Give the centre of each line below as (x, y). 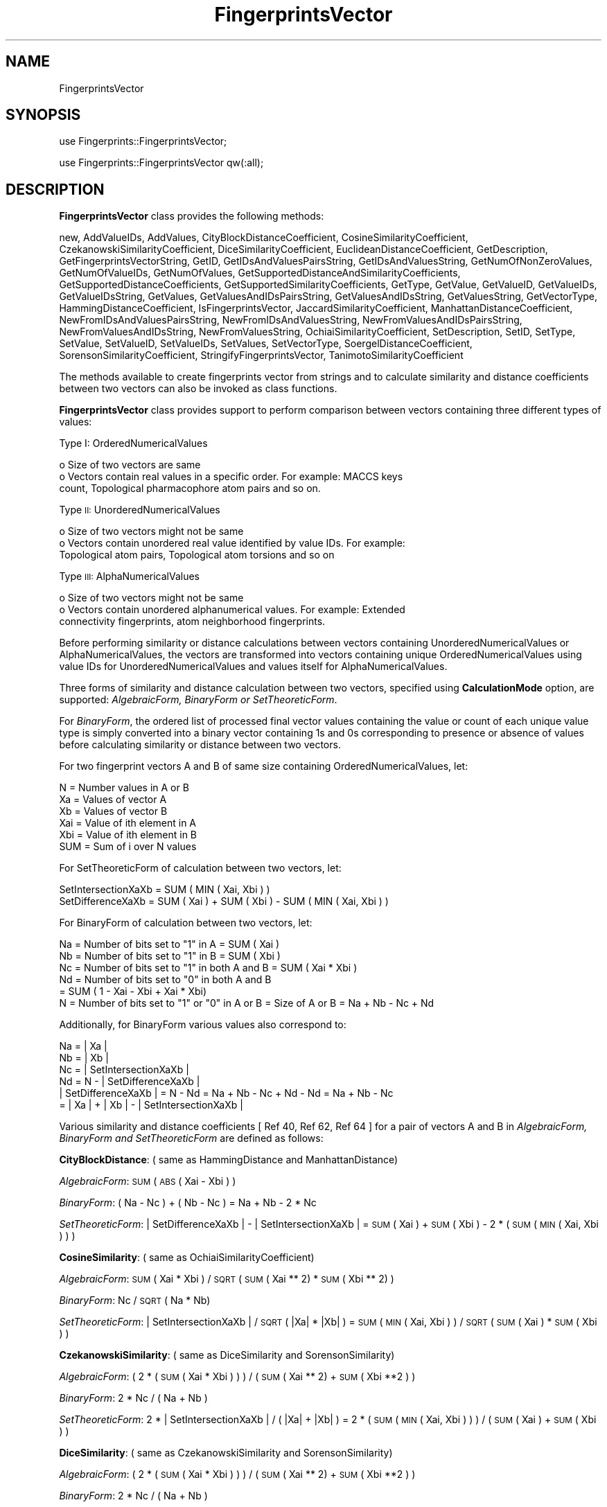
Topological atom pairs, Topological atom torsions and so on (197, 555)
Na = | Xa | (83, 1046)
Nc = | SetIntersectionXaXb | (124, 1070)
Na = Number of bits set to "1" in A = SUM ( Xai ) (169, 944)
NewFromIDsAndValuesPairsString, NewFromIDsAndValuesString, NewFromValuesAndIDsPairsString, (291, 320)
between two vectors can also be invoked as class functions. (198, 389)
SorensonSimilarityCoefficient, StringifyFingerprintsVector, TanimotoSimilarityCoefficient (261, 355)
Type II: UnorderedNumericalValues (140, 510)
